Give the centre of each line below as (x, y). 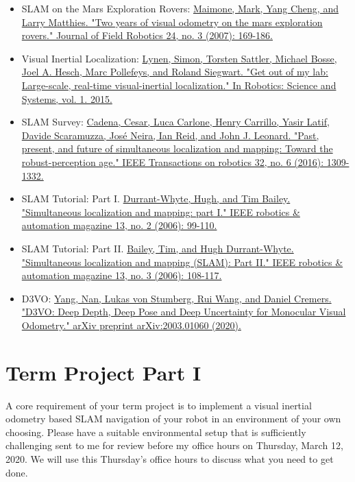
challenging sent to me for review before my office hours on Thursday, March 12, (174, 445)
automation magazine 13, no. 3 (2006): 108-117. (122, 275)
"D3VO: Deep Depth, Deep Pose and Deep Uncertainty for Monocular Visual (184, 312)
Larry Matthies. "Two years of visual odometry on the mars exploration (172, 22)
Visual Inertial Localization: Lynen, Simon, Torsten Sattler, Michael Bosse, (179, 58)
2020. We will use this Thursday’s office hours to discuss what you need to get (170, 458)
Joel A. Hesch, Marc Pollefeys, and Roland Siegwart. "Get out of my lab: (175, 72)
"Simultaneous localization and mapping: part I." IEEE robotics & (161, 212)
